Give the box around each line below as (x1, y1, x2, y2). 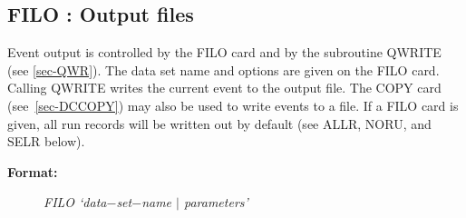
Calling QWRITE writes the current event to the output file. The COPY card (7, 78, 442, 97)
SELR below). (7, 132, 85, 151)
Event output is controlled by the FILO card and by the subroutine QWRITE (7, 43, 442, 62)
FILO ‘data (44, 193, 107, 212)
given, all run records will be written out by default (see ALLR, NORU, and (7, 114, 432, 133)
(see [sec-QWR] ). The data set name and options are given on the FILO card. (7, 60, 440, 79)
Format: (7, 162, 58, 181)
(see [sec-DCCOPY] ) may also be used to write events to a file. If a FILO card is (7, 95, 459, 114)
